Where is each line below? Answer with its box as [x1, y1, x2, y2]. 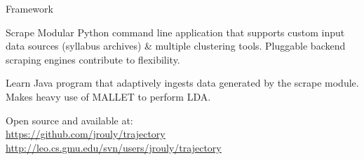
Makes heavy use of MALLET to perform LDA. [6, 89, 211, 103]
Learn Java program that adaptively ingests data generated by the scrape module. [6, 75, 359, 90]
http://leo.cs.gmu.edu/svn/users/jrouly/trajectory [6, 140, 222, 154]
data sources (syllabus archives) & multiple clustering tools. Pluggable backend [6, 38, 346, 53]
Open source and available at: [6, 112, 133, 127]
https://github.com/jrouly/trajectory [6, 126, 166, 141]
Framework [6, 1, 53, 15]
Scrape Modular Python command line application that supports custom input [6, 24, 345, 39]
